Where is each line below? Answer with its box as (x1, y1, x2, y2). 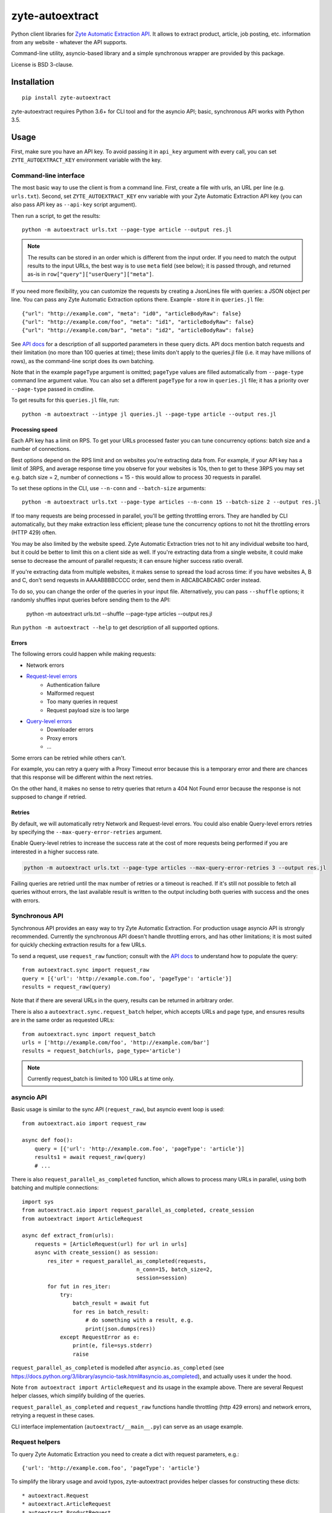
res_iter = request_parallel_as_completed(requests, (47, 1258, 206, 1264)
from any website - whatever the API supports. (11, 38, 127, 45)
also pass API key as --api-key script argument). (11, 201, 137, 208)
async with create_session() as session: (34, 1249, 159, 1256)
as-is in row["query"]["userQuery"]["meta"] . (27, 271, 154, 278)
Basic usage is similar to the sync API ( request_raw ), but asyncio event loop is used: (11, 1106, 225, 1113)
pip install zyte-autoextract (22, 94, 112, 101)
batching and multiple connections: (11, 1184, 99, 1192)
